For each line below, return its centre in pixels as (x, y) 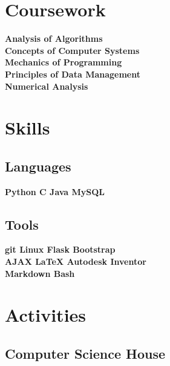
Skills (28, 128)
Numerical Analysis (47, 86)
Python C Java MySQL (55, 191)
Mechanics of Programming (64, 62)
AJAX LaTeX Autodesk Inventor (76, 261)
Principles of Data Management (73, 74)
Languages (38, 166)
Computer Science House (85, 354)
